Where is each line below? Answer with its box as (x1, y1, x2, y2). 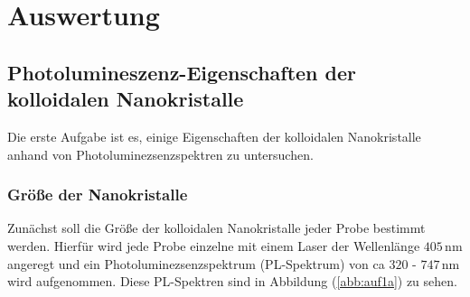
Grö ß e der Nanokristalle (7, 183, 188, 206)
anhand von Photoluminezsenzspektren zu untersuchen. (7, 144, 314, 163)
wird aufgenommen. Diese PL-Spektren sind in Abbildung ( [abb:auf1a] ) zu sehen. (7, 272, 457, 291)
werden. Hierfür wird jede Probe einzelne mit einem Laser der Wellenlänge (7, 236, 420, 255)
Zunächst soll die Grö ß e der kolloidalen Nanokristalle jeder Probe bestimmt (7, 218, 426, 237)
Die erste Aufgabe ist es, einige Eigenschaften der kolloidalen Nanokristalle (7, 126, 421, 145)
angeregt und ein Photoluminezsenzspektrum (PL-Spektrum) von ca (7, 254, 385, 273)
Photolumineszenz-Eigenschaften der (7, 58, 357, 86)
